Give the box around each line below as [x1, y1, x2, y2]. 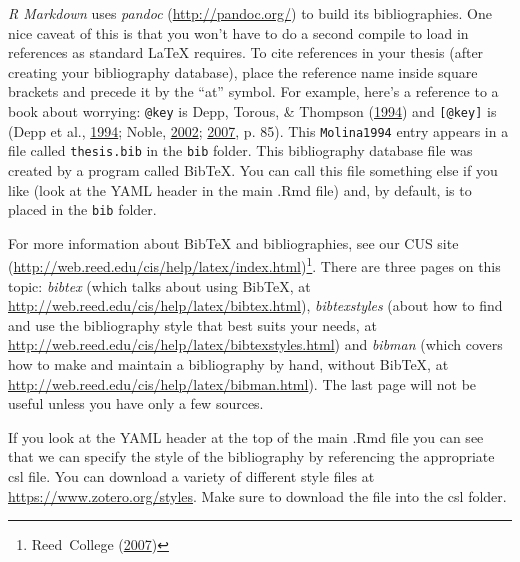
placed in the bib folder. [8, 199, 157, 220]
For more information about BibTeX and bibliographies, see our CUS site [8, 232, 459, 253]
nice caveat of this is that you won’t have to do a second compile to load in [8, 22, 469, 43]
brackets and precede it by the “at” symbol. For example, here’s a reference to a [8, 81, 499, 102]
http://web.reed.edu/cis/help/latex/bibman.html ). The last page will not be [8, 373, 477, 394]
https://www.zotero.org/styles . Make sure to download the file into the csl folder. [8, 485, 507, 506]
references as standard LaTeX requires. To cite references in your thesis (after [8, 42, 484, 63]
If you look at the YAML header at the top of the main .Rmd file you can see [8, 426, 484, 447]
